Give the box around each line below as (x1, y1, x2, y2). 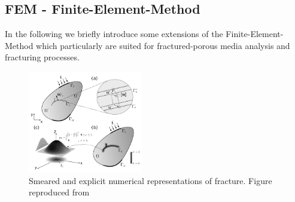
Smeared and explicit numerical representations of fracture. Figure (29, 174, 272, 186)
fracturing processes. (5, 51, 80, 63)
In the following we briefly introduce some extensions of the (5, 27, 223, 40)
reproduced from (29, 186, 90, 198)
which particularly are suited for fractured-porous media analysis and (36, 39, 290, 51)
